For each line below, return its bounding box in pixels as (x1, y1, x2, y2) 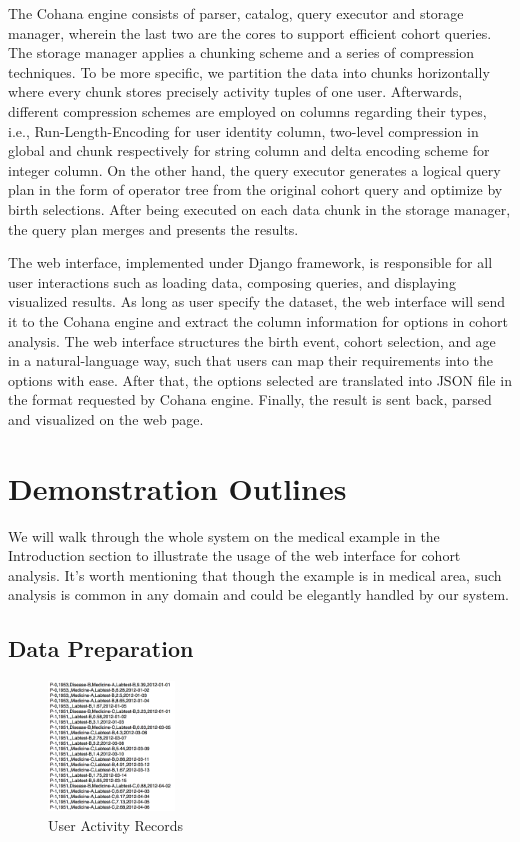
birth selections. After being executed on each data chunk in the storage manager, (8, 198, 511, 219)
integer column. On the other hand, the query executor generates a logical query (8, 159, 501, 180)
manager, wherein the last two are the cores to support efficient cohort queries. (8, 22, 492, 43)
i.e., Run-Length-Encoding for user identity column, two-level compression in (8, 120, 479, 141)
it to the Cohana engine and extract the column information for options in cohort (8, 310, 508, 331)
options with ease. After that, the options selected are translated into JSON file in (8, 369, 512, 390)
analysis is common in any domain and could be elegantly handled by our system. (8, 584, 509, 605)
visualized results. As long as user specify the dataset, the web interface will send (8, 291, 505, 312)
